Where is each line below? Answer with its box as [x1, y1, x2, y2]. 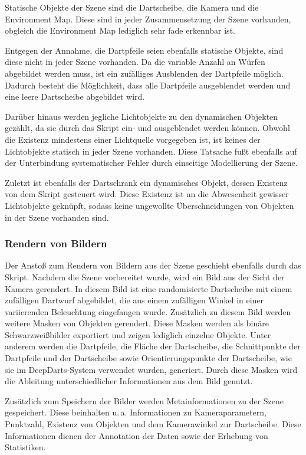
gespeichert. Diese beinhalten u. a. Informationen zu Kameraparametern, [5, 406, 266, 418]
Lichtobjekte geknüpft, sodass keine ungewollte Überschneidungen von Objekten [5, 199, 294, 211]
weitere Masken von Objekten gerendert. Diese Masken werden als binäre [5, 317, 269, 329]
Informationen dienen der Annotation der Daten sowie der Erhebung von [5, 429, 268, 441]
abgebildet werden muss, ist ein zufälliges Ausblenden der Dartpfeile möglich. [5, 67, 284, 79]
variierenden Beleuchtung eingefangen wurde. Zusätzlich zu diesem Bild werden [5, 305, 291, 317]
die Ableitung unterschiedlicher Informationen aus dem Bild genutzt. [5, 375, 253, 387]
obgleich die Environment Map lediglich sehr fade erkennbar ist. [5, 24, 235, 37]
